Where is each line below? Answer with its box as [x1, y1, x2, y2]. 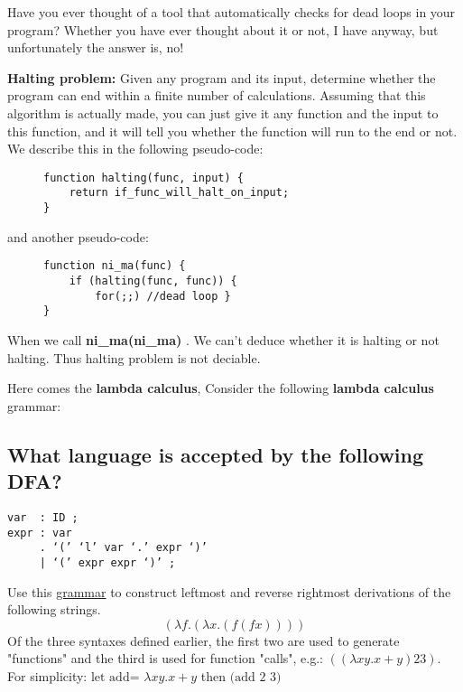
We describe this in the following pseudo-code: [7, 139, 264, 158]
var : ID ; [7, 510, 79, 524]
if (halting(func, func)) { [69, 274, 237, 287]
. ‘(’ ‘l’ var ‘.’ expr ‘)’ [39, 541, 208, 555]
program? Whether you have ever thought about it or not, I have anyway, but [7, 20, 439, 39]
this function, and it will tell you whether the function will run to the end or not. [7, 121, 458, 140]
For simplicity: [7, 666, 88, 685]
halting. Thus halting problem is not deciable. [7, 348, 261, 367]
